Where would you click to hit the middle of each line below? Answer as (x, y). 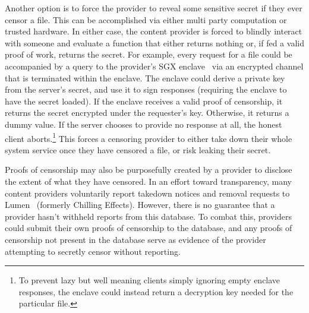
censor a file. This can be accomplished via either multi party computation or (146, 19)
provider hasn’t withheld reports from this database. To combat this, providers (148, 216)
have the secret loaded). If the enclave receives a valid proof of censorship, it (144, 101)
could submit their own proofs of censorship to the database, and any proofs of (149, 228)
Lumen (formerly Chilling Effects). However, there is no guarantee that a (140, 205)
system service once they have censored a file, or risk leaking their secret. (138, 149)
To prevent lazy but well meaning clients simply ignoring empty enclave (149, 280)
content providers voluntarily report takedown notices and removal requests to (147, 193)
